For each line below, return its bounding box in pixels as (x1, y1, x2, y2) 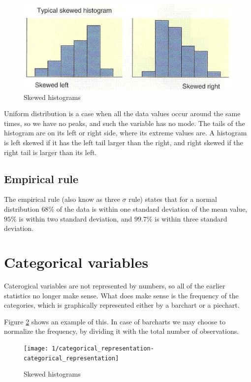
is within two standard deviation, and (19, 213, 132, 223)
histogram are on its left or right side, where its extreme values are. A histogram (4, 127, 247, 138)
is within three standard (155, 213, 227, 223)
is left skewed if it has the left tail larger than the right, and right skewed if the (4, 137, 243, 148)
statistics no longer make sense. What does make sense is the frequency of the (4, 290, 239, 300)
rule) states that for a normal (128, 194, 217, 204)
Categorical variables (4, 252, 149, 272)
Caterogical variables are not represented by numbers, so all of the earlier (4, 280, 225, 290)
